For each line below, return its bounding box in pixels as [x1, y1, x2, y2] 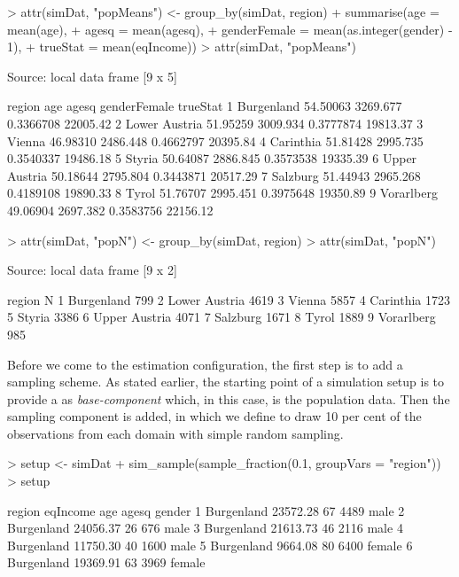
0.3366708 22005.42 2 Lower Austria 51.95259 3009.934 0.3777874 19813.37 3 [7, 113, 424, 132]
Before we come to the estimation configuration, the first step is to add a [7, 355, 403, 373]
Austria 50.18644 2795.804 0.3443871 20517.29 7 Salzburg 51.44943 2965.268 [7, 166, 421, 184]
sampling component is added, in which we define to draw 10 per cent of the [7, 407, 422, 425]
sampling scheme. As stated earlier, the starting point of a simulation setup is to [7, 372, 445, 391]
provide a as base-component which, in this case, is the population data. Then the [7, 389, 450, 408]
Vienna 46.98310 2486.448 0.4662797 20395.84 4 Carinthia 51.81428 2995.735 [7, 131, 424, 150]
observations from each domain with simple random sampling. [7, 424, 344, 442]
